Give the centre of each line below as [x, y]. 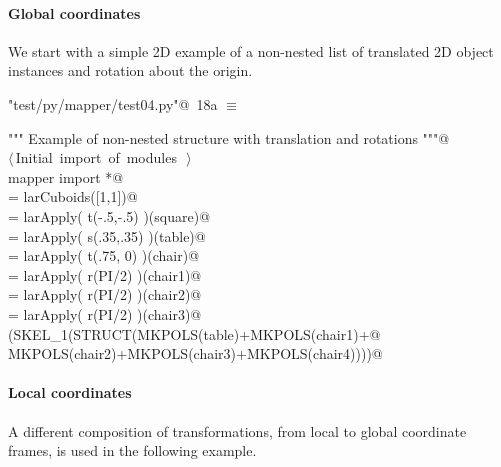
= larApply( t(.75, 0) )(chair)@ [104, 255]
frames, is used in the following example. [132, 450]
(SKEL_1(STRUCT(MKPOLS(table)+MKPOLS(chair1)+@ [194, 333]
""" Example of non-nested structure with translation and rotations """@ [229, 137]
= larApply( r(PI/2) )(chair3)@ [105, 313]
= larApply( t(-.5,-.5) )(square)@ [109, 215]
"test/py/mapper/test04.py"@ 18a [113, 103]
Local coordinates [70, 392]
